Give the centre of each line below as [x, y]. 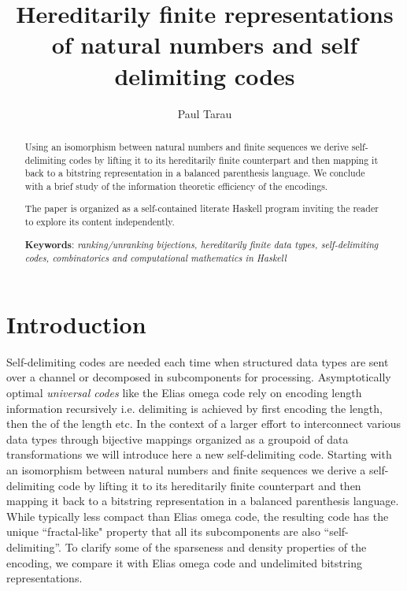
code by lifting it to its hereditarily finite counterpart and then [210, 485]
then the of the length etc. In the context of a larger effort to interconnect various [204, 424]
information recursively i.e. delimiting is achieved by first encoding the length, [194, 408]
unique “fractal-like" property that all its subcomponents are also [163, 532]
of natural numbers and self [205, 45]
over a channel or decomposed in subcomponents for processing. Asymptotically [199, 377]
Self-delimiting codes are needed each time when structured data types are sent [198, 361]
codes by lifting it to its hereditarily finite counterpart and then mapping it [224, 160]
